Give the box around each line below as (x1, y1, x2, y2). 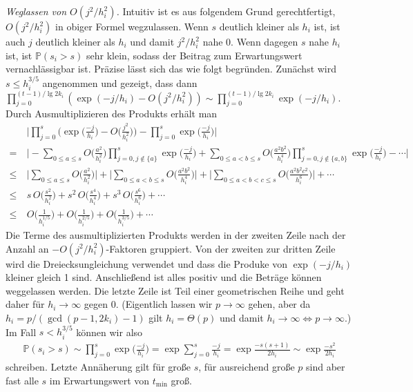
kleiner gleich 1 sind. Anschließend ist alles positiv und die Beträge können (6, 270, 322, 284)
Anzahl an (6, 241, 49, 255)
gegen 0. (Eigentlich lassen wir (84, 297, 213, 311)
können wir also (76, 324, 143, 339)
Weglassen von (6, 4, 67, 18)
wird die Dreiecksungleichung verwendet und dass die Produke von (6, 256, 287, 271)
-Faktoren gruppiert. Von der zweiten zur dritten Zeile (106, 241, 336, 255)
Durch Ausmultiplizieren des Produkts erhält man (6, 106, 218, 121)
